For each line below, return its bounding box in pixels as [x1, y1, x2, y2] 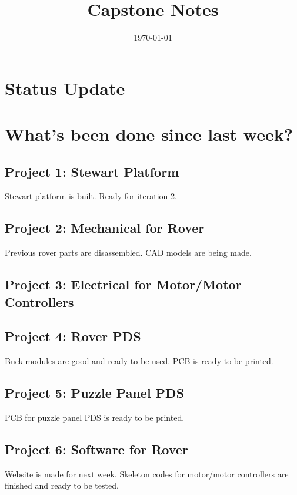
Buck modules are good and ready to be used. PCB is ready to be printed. [5, 355, 273, 367]
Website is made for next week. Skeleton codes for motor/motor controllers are [5, 467, 289, 480]
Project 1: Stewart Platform [5, 162, 179, 180]
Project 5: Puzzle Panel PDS [5, 384, 185, 402]
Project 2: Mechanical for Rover [5, 219, 205, 237]
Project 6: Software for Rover [5, 440, 188, 458]
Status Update [5, 75, 125, 100]
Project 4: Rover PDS [5, 327, 141, 345]
